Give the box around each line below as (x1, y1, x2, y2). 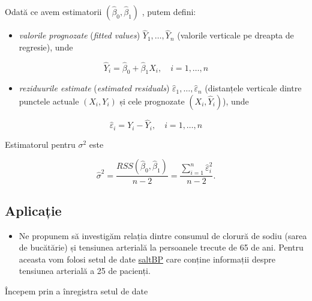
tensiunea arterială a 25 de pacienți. (19, 264, 151, 277)
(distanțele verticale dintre (205, 82, 302, 94)
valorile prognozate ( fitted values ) (19, 29, 140, 41)
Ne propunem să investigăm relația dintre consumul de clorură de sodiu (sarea (19, 229, 307, 242)
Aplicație (5, 201, 62, 219)
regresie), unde (19, 40, 73, 53)
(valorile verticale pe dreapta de (177, 29, 294, 41)
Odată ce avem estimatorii (5, 5, 102, 17)
